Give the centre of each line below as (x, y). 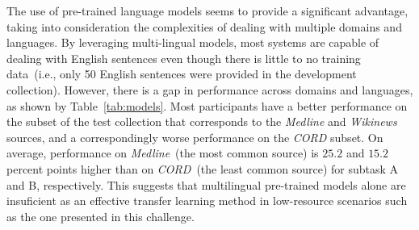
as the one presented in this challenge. (101, 216)
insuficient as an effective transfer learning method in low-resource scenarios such (207, 201)
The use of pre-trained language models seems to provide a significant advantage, (207, 10)
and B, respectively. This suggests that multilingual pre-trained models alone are (206, 184)
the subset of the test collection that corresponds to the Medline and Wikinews (202, 121)
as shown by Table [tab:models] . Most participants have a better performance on (207, 105)
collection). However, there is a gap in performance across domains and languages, (210, 89)
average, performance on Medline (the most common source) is (163, 153)
